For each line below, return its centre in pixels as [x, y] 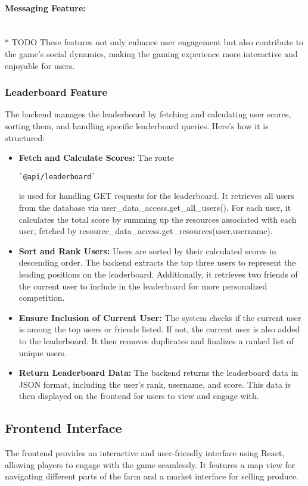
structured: [25, 137]
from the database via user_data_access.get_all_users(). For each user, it [155, 208]
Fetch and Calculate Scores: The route [96, 158]
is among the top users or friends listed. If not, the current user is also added [159, 329]
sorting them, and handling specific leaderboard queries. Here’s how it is [137, 125]
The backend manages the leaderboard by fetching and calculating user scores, [148, 114]
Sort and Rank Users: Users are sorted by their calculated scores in [147, 250]
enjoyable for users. [40, 65]
